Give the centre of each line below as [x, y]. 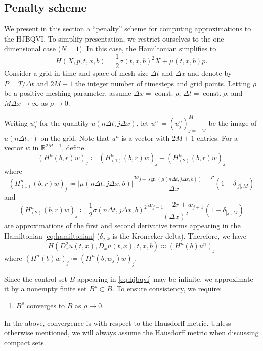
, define [73, 148]
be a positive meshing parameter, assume [68, 93]
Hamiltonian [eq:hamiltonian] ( [52, 235]
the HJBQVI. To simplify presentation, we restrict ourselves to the [107, 38]
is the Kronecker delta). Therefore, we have [179, 235]
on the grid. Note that [75, 138]
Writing [16, 122]
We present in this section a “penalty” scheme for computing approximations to [128, 29]
